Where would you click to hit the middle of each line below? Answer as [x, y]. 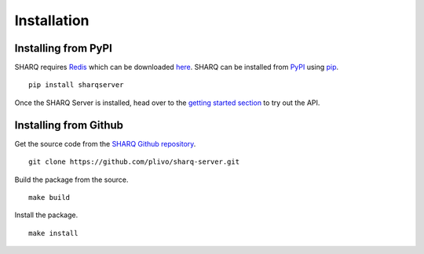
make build [49, 197]
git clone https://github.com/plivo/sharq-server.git [134, 162]
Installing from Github [69, 125]
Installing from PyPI [64, 48]
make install [53, 233]
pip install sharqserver [76, 85]
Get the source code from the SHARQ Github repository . [105, 143]
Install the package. [46, 215]
